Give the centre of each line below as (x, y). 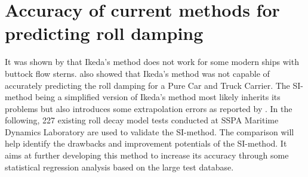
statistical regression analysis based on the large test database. (119, 167)
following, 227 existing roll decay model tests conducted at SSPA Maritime (142, 120)
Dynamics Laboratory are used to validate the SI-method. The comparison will (150, 131)
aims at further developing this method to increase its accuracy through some (147, 155)
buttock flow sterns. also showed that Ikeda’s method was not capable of (137, 73)
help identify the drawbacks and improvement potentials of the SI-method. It (146, 143)
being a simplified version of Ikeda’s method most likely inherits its (158, 97)
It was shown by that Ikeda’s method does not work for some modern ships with (152, 62)
